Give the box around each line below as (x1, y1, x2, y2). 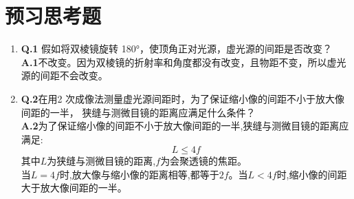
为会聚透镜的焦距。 (160, 154, 247, 168)
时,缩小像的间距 (276, 167, 347, 181)
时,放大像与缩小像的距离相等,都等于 (59, 167, 219, 181)
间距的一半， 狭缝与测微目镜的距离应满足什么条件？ (21, 105, 256, 119)
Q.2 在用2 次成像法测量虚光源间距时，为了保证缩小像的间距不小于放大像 (21, 91, 345, 105)
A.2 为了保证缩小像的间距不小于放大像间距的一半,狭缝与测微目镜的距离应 (21, 118, 349, 133)
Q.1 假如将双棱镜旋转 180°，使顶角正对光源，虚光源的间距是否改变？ (21, 41, 332, 56)
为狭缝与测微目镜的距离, (47, 154, 156, 168)
